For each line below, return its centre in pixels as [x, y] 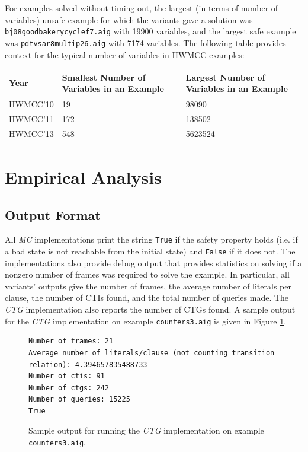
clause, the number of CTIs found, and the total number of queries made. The [147, 297]
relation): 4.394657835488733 [88, 365]
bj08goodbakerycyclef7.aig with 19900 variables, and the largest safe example [150, 31]
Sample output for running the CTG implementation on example [146, 430]
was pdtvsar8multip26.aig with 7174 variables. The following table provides [145, 42]
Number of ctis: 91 [67, 376]
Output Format [53, 214]
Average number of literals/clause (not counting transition [152, 353]
